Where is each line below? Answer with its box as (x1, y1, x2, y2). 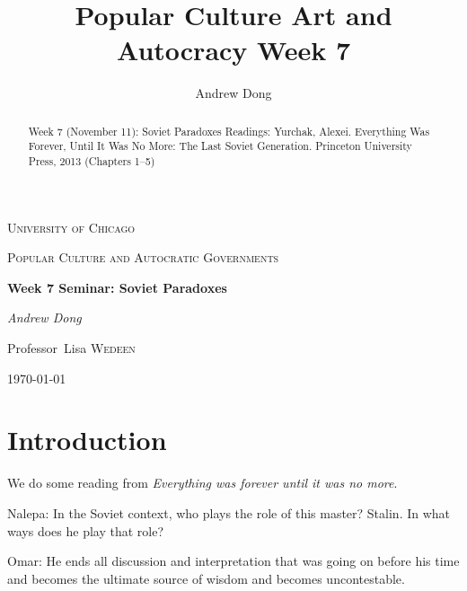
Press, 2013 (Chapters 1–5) (28, 154, 155, 169)
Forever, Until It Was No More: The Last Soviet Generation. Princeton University (28, 138, 412, 154)
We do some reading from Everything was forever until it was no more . (7, 473, 398, 492)
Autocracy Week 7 (116, 31, 351, 68)
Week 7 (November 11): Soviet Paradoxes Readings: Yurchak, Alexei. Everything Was (28, 123, 430, 138)
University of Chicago (7, 217, 136, 236)
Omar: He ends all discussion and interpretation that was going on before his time (7, 551, 460, 570)
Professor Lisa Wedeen (7, 339, 136, 357)
